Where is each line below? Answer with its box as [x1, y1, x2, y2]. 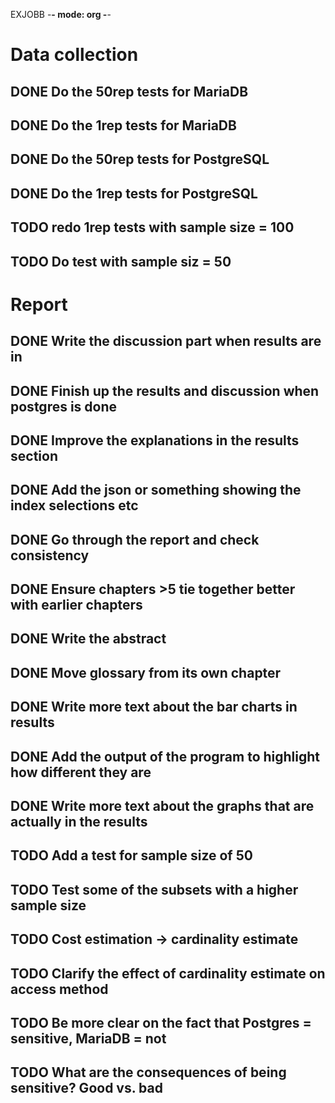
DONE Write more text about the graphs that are [10, 798, 315, 815]
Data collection [10, 44, 139, 66]
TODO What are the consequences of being [10, 1064, 287, 1081]
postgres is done [10, 398, 118, 415]
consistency [10, 547, 90, 564]
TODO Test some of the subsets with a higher [10, 881, 299, 898]
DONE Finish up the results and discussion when [10, 382, 320, 399]
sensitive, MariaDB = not [10, 1030, 167, 1047]
